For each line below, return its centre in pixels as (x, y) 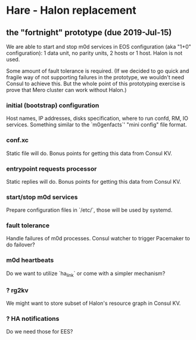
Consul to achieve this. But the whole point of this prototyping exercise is (96, 84)
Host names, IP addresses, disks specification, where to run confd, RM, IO (97, 118)
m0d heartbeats (30, 260)
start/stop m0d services (42, 197)
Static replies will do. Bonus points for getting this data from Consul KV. (94, 181)
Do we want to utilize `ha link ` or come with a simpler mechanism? (86, 274)
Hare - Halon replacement (71, 10)
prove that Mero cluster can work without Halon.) (66, 90)
